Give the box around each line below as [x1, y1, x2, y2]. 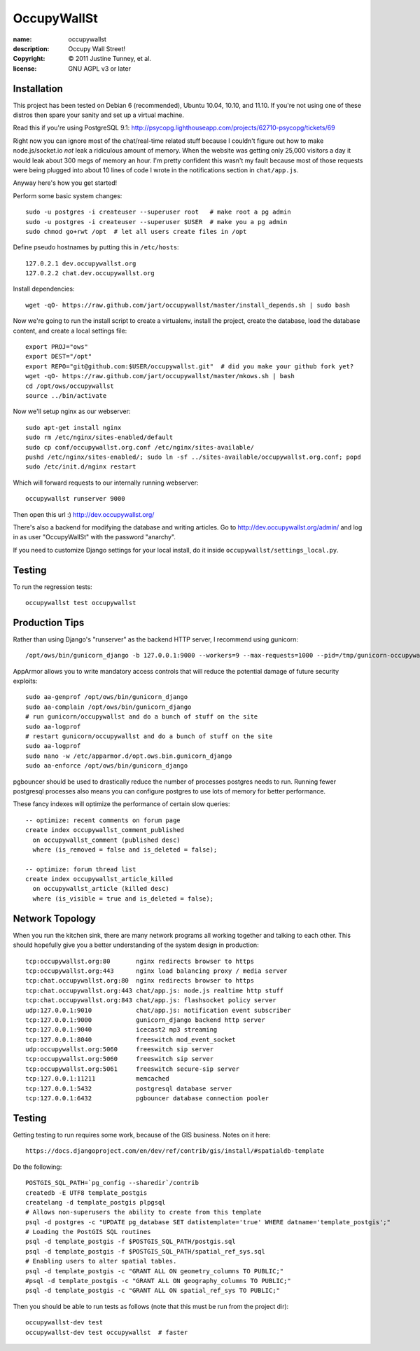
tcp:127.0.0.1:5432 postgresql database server [25, 1084, 232, 1093]
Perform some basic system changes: [13, 191, 122, 200]
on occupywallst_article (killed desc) [32, 885, 169, 893]
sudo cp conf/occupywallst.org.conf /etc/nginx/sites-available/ [25, 443, 255, 451]
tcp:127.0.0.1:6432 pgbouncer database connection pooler [25, 1095, 269, 1102]
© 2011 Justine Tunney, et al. [68, 55, 152, 63]
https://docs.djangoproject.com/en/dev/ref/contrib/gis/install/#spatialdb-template [25, 1147, 325, 1155]
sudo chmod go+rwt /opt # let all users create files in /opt [25, 228, 247, 235]
